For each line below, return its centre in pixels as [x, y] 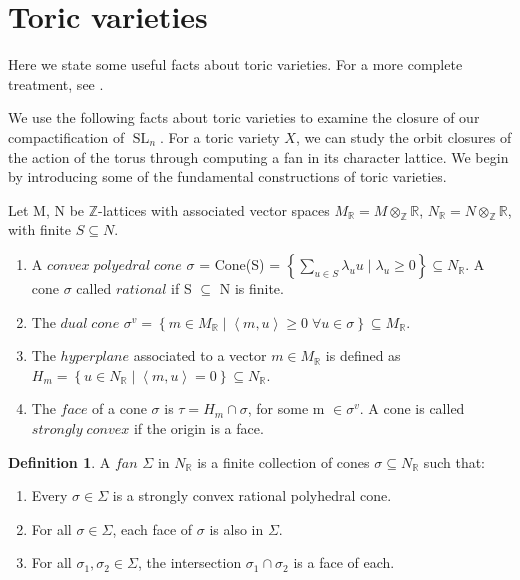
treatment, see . [56, 83]
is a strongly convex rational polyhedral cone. [252, 495]
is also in [236, 528]
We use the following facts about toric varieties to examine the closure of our [244, 117]
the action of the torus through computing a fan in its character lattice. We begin [258, 156]
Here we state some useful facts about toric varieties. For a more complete [235, 64]
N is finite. [251, 288]
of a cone [119, 408]
